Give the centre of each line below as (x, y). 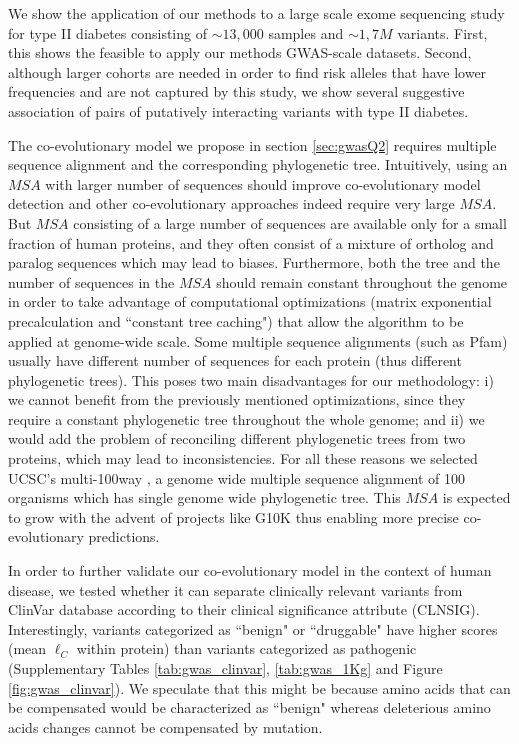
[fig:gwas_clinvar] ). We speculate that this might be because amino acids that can (259, 687)
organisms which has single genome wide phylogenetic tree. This (204, 497)
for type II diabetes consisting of (107, 32)
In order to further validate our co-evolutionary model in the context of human (250, 570)
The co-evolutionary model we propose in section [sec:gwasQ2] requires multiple (252, 144)
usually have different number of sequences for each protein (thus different (235, 360)
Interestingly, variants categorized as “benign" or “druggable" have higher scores (253, 628)
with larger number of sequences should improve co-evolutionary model (263, 183)
